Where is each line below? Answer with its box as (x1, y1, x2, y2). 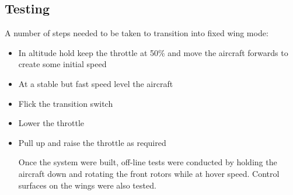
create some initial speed (18, 58, 107, 70)
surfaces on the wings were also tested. (18, 179, 156, 191)
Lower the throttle (18, 117, 85, 129)
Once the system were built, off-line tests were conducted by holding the (18, 156, 277, 168)
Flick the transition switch (18, 97, 113, 109)
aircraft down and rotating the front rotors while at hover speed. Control (18, 167, 280, 179)
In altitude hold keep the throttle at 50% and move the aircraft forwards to (18, 46, 288, 58)
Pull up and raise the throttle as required (18, 136, 166, 148)
